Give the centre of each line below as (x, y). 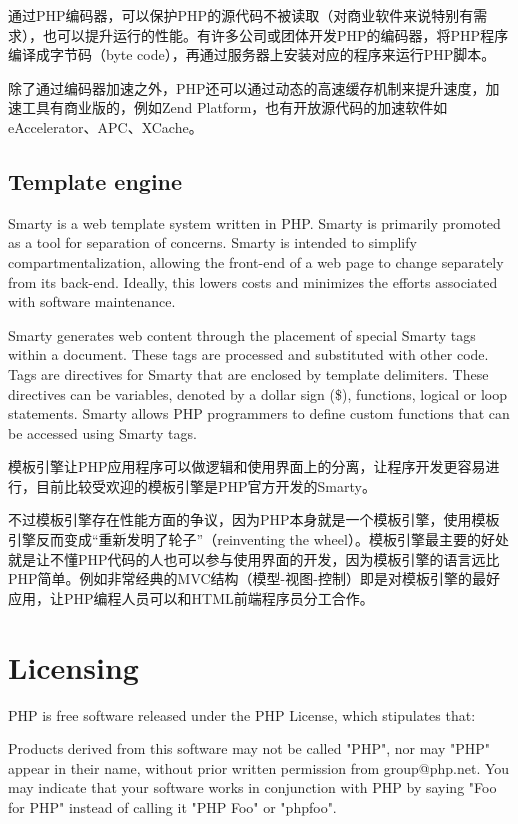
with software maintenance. (92, 301)
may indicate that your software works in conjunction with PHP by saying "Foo (252, 787)
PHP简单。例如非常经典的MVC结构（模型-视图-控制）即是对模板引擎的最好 (254, 578)
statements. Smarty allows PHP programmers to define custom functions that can (259, 413)
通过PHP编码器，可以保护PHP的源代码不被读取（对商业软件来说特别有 (241, 15)
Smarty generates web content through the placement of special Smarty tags (242, 334)
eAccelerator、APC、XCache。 (105, 126)
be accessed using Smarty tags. (102, 432)
